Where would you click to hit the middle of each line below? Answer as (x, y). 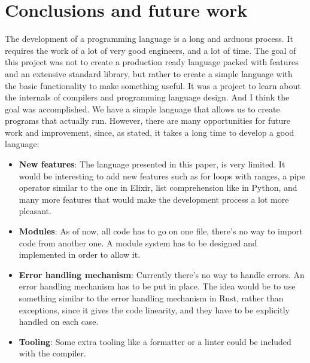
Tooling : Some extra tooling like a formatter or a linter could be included (155, 341)
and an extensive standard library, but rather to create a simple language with (149, 73)
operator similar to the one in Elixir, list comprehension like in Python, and (158, 187)
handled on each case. (59, 321)
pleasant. (35, 211)
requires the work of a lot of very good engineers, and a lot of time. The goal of (151, 50)
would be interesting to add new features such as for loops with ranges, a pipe (162, 176)
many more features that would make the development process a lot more (154, 199)
